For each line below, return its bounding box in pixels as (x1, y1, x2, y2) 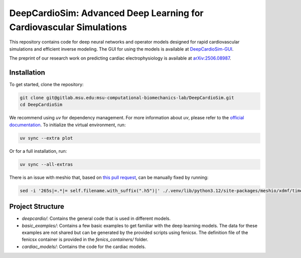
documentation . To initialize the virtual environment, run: (9, 122, 126, 128)
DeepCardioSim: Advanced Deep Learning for (9, 8, 204, 19)
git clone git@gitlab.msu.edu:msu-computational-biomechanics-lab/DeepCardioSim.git (20, 95, 234, 101)
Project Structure (9, 202, 65, 211)
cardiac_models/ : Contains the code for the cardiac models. (22, 243, 146, 249)
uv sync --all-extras (20, 161, 73, 167)
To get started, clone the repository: (9, 82, 84, 88)
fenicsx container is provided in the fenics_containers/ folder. (22, 236, 148, 242)
